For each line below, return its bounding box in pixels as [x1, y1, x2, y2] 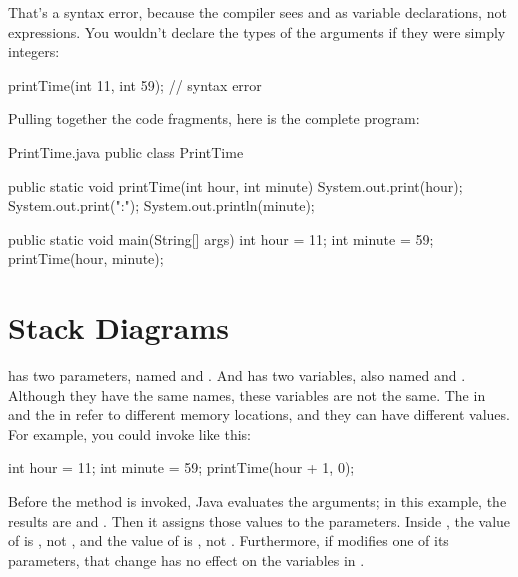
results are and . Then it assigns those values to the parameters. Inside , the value [8, 510, 511, 531]
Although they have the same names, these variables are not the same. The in [8, 384, 486, 405]
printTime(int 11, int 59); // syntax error [8, 74, 262, 95]
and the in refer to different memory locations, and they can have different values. [8, 404, 510, 425]
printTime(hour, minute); [8, 248, 164, 269]
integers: [8, 41, 60, 62]
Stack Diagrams [8, 307, 230, 348]
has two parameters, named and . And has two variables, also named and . [8, 365, 466, 386]
